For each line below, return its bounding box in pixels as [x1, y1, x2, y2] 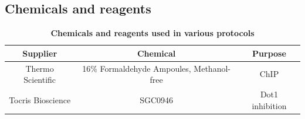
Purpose [252, 47, 286, 59]
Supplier [22, 47, 57, 59]
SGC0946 [140, 93, 174, 106]
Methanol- [194, 62, 231, 74]
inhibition [252, 99, 287, 111]
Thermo [25, 62, 54, 74]
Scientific [23, 73, 56, 86]
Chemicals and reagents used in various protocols [50, 27, 255, 39]
